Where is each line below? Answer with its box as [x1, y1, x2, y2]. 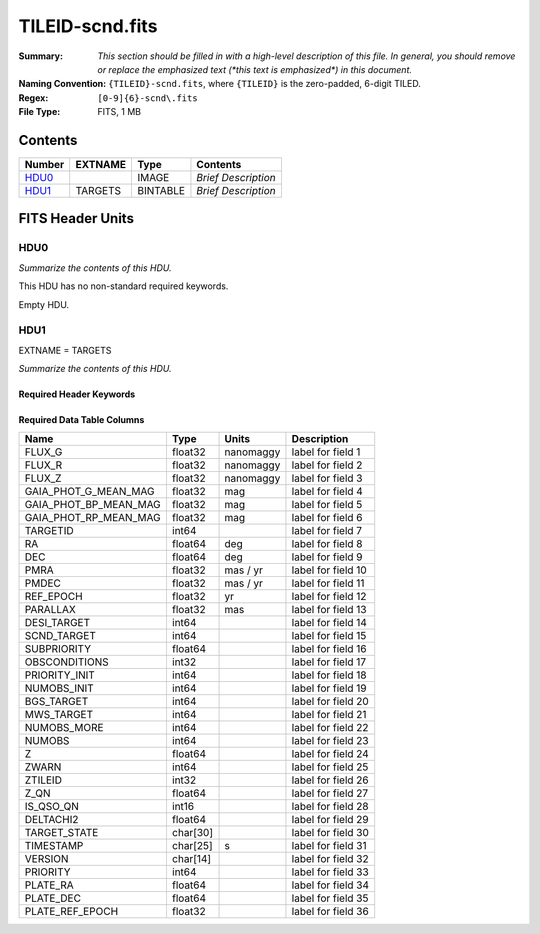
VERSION [24, 852, 69, 866]
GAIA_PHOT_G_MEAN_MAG [24, 485, 155, 499]
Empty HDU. [18, 298, 70, 310]
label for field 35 [291, 891, 369, 905]
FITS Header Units [18, 210, 135, 227]
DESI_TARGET [24, 616, 91, 630]
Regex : [18, 91, 49, 104]
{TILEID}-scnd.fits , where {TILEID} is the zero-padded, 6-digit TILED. [108, 78, 422, 90]
